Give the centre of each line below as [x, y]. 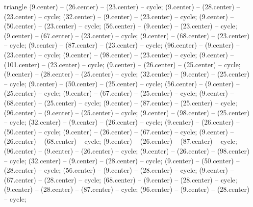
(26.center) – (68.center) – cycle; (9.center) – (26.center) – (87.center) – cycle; [121, 141]
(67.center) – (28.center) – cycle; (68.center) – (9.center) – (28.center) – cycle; [121, 179]
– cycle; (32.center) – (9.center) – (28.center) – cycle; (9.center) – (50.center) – [122, 160]
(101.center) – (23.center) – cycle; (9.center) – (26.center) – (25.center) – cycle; [122, 64]
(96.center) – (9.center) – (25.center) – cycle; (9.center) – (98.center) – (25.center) [127, 112]
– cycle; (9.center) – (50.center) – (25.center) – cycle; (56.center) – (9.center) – [122, 83]
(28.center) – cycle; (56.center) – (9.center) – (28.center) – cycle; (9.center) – [119, 170]
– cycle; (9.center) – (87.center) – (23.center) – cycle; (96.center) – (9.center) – [122, 45]
